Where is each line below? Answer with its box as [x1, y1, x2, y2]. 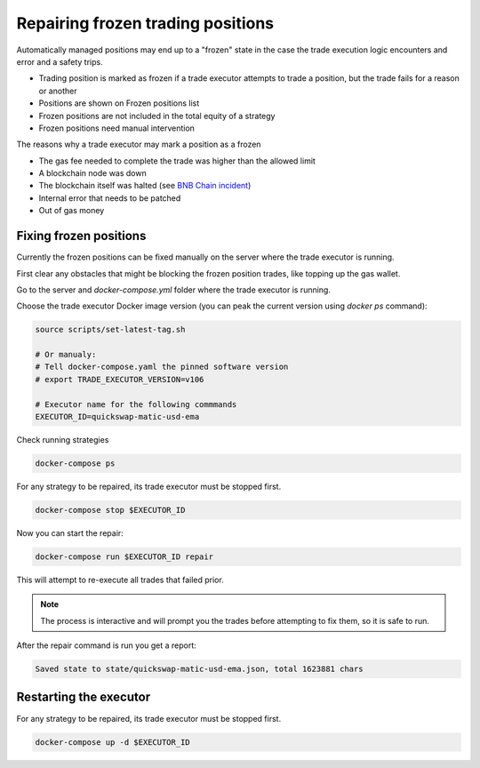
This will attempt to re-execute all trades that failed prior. [16, 574, 224, 585]
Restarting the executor [16, 690, 151, 705]
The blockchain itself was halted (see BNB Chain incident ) [38, 180, 252, 191]
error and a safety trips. [16, 56, 103, 67]
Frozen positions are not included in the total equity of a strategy [38, 110, 276, 121]
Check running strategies [16, 435, 109, 445]
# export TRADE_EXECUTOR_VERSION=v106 [35, 374, 204, 384]
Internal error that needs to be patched [38, 192, 181, 204]
